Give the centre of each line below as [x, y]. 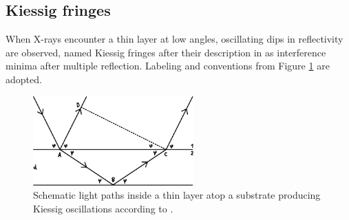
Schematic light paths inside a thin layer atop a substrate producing [177, 195]
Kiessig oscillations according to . [103, 209]
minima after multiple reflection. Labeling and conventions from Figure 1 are [168, 66]
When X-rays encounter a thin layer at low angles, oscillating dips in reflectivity [174, 39]
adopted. [24, 79]
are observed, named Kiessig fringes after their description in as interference [166, 52]
